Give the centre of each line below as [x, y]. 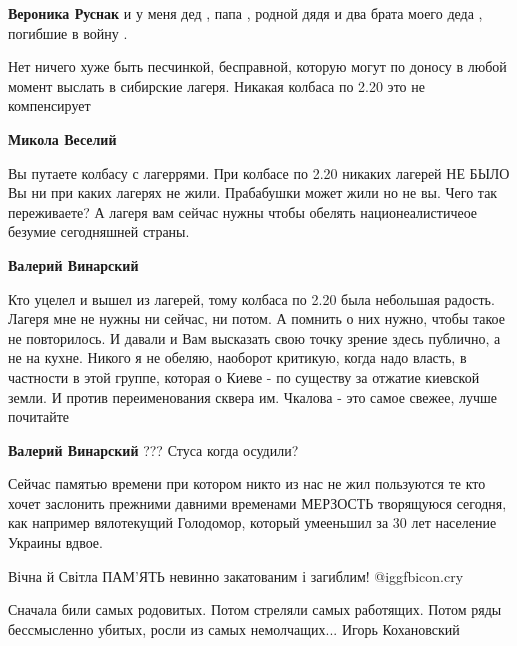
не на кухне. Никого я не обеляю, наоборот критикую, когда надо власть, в [237, 357]
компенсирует [49, 105]
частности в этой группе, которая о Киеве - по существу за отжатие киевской [244, 376]
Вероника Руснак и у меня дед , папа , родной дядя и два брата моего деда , [245, 13]
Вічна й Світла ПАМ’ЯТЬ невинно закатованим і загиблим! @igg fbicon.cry [236, 575]
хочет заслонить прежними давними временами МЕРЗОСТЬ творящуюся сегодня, [257, 502]
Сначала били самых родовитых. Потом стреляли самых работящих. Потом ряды [255, 609]
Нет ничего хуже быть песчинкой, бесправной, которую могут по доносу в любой [257, 66]
